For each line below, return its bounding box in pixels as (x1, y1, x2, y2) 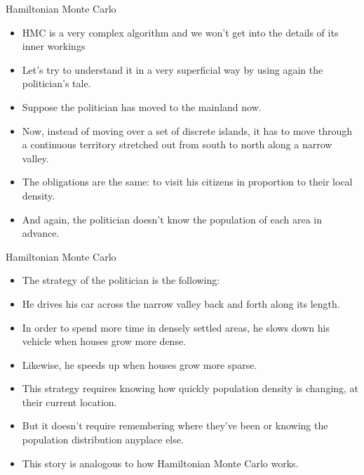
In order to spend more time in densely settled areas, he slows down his (22, 320, 330, 334)
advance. (22, 226, 60, 240)
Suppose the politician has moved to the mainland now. (22, 99, 262, 114)
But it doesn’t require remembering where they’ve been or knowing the (22, 418, 328, 433)
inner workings (22, 39, 86, 53)
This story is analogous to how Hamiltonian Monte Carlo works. (22, 455, 299, 470)
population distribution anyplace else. (22, 432, 184, 447)
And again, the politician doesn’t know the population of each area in (22, 212, 322, 226)
